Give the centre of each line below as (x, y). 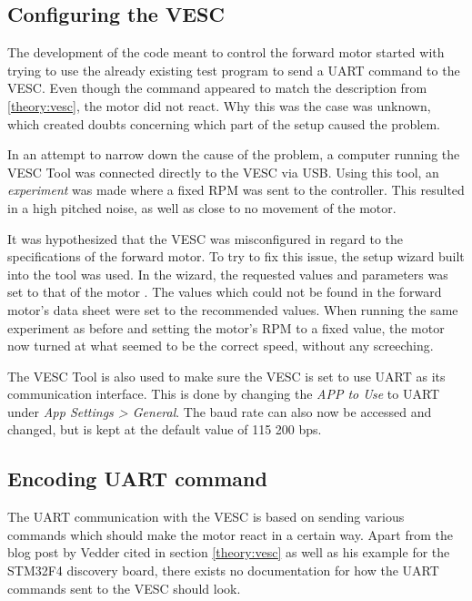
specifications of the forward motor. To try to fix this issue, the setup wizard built (236, 256)
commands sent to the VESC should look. (124, 588)
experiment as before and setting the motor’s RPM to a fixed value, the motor (226, 327)
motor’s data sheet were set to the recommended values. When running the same (233, 309)
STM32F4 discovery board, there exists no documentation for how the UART (223, 570)
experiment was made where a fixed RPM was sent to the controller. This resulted (236, 190)
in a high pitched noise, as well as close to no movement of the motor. (202, 207)
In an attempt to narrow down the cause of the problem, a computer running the (234, 154)
